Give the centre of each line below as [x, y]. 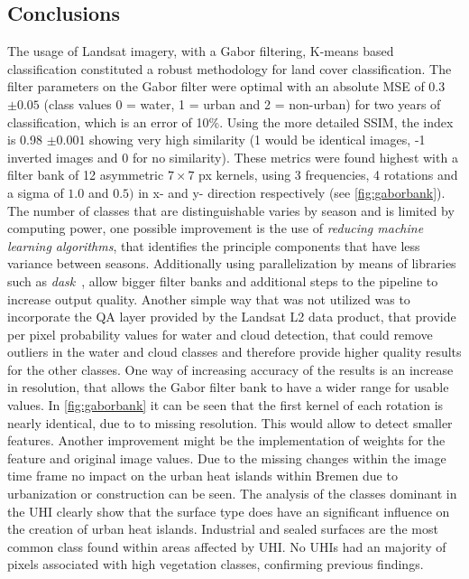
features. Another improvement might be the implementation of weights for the [226, 440]
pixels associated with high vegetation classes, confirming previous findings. [216, 564]
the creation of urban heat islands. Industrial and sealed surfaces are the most [223, 529]
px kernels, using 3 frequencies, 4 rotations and [328, 175]
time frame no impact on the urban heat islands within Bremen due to [202, 476]
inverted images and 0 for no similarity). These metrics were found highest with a [233, 157]
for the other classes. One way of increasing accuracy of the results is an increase [230, 369]
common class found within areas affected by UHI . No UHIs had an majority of [227, 546]
